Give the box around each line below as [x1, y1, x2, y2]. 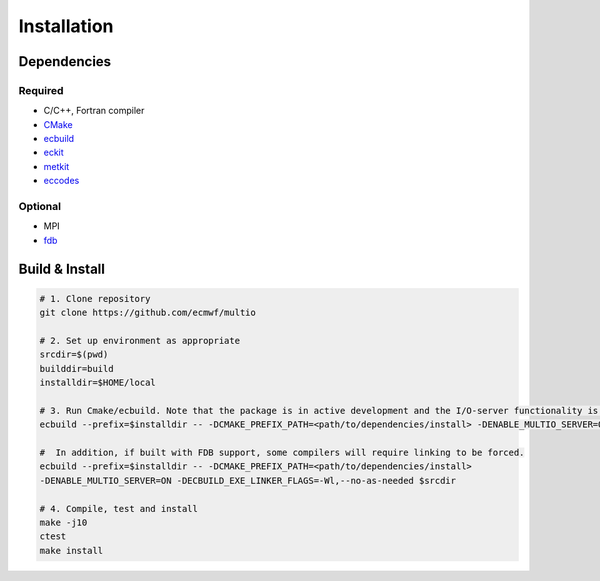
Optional [18, 200, 62, 214]
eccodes [43, 175, 80, 187]
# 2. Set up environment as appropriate [39, 335, 240, 346]
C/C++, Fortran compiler [43, 105, 145, 117]
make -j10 [39, 517, 88, 529]
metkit [43, 160, 70, 172]
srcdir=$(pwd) [39, 349, 109, 360]
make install [39, 545, 104, 556]
